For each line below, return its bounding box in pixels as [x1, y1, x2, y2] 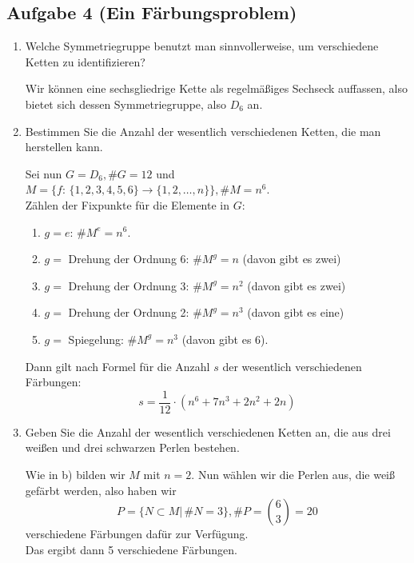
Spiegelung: [68, 330, 124, 347]
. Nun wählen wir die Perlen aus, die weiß [191, 465, 396, 482]
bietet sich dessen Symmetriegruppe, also [25, 95, 226, 112]
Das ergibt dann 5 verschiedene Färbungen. [25, 541, 238, 557]
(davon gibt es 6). [181, 330, 269, 347]
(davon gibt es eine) [247, 304, 344, 321]
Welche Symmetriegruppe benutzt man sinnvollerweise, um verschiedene [25, 38, 379, 54]
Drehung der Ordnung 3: [68, 277, 189, 293]
